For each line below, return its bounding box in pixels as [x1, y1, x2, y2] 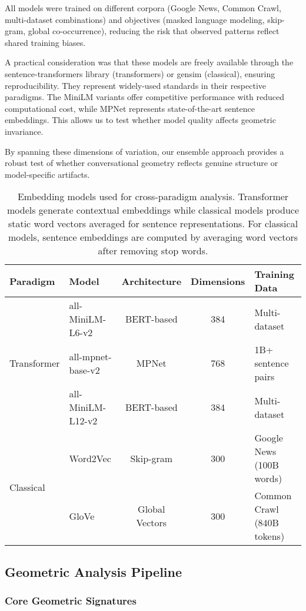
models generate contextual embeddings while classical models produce [6, 203, 300, 217]
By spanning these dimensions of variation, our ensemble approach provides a [5, 145, 284, 157]
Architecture [121, 274, 182, 288]
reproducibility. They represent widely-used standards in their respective [5, 79, 267, 91]
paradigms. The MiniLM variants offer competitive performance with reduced [5, 91, 285, 103]
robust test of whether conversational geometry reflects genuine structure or [5, 157, 278, 169]
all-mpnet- [69, 349, 112, 363]
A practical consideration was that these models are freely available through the [5, 56, 294, 68]
